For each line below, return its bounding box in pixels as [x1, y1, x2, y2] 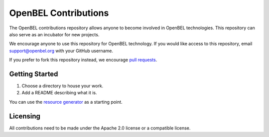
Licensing [9, 112, 41, 120]
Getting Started [9, 69, 58, 78]
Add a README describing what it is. [21, 90, 97, 96]
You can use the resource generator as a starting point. [9, 99, 123, 105]
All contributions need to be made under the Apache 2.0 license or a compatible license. [9, 125, 191, 131]
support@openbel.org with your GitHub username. [9, 48, 113, 54]
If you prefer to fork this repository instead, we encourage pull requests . [9, 57, 157, 63]
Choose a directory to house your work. [21, 83, 104, 89]
